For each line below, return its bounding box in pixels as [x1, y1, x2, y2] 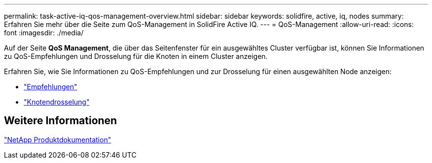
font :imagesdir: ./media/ [4, 28, 84, 37]
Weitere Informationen [4, 114, 117, 127]
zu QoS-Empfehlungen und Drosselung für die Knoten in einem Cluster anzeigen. [4, 52, 268, 60]
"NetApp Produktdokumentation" [4, 135, 111, 144]
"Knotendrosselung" [24, 98, 90, 106]
